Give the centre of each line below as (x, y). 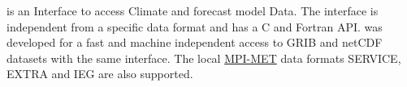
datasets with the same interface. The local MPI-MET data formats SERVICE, (204, 58)
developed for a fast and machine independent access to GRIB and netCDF (195, 42)
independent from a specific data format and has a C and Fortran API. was (195, 26)
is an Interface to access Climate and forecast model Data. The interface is (193, 10)
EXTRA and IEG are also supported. (100, 74)
